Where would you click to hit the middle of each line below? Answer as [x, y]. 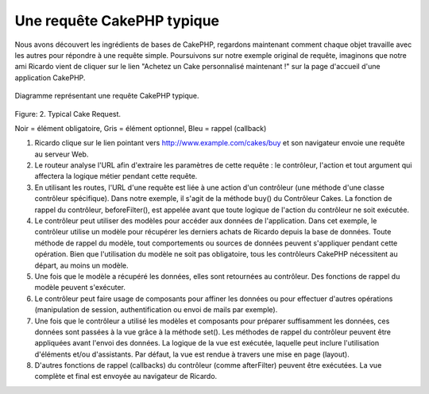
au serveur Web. [62, 154]
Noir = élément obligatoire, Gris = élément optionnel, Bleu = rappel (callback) [141, 128]
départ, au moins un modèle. [81, 265]
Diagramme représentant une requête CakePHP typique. [107, 96]
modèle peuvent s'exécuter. [80, 288]
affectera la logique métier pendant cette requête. [116, 176]
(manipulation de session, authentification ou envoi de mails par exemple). [156, 310]
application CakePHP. [50, 77]
